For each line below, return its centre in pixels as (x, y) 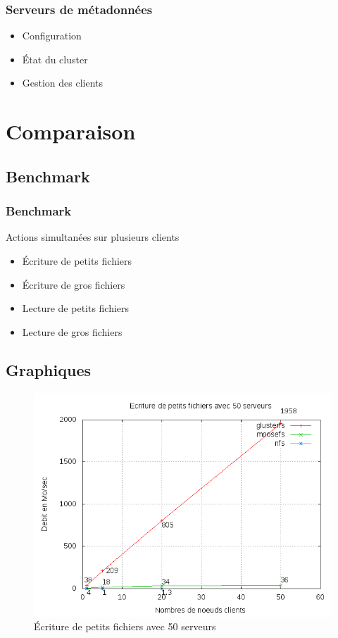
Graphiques (48, 369)
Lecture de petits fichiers (76, 308)
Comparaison (71, 131)
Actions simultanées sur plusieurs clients (93, 237)
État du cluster (55, 59)
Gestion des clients (63, 83)
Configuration (52, 36)
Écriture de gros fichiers (74, 284)
